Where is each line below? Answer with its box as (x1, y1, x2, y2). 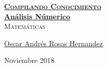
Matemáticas (4, 21, 46, 31)
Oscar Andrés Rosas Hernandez (4, 38, 103, 48)
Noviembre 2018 (4, 55, 55, 65)
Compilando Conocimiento (4, 1, 101, 11)
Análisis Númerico (4, 11, 71, 21)
